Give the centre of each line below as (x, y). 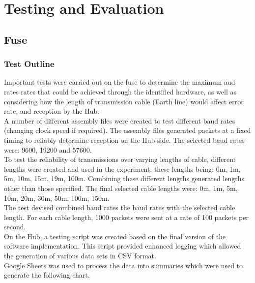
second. (15, 227)
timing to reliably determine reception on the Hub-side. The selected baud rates (124, 140)
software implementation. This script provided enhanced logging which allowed (123, 246)
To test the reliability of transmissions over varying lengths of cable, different (120, 159)
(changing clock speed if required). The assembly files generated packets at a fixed (127, 130)
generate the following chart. (47, 275)
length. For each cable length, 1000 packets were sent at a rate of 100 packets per (126, 217)
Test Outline (29, 64)
